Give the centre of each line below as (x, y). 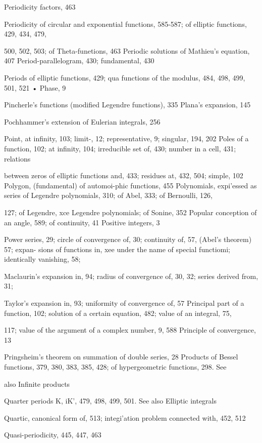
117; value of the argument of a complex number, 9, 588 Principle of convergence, (130, 330)
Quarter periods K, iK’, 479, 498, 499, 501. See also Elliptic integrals (110, 401)
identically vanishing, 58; (42, 259)
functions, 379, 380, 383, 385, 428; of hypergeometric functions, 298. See (115, 367)
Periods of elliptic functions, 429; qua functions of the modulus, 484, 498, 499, (125, 77)
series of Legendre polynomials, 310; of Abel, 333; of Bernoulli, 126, (108, 195)
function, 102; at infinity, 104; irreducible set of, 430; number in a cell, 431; (120, 148)
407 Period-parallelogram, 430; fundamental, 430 (79, 61)
